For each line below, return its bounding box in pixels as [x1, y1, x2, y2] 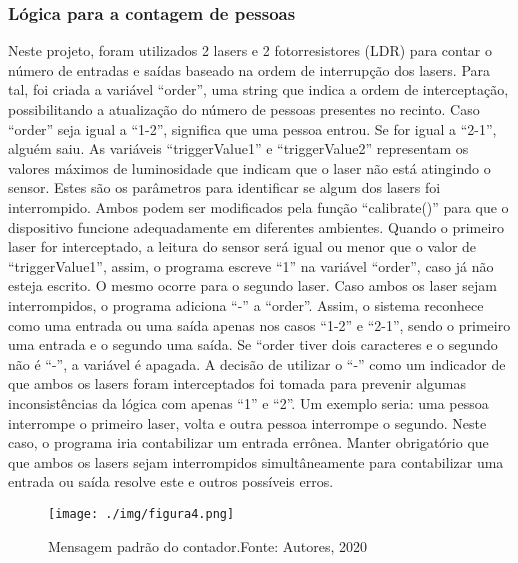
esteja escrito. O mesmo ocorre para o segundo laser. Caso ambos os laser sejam [8, 275, 497, 296]
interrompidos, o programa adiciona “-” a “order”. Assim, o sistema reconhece [8, 294, 484, 315]
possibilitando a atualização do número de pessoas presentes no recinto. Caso [8, 99, 480, 119]
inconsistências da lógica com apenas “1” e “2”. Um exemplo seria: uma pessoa [8, 392, 489, 413]
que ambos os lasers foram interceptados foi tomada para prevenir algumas [8, 373, 467, 394]
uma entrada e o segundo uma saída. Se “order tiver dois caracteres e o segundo [8, 334, 498, 355]
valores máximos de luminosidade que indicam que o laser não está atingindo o [8, 157, 491, 178]
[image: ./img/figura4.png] [48, 506, 235, 521]
